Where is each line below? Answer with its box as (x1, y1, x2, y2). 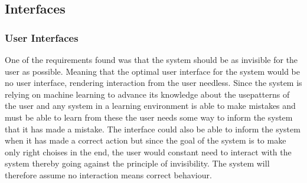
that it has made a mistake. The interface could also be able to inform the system (5, 122, 301, 135)
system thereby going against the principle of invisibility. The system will (5, 157, 270, 169)
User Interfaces (5, 30, 79, 45)
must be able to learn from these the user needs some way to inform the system (5, 111, 293, 123)
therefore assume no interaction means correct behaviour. (5, 168, 212, 181)
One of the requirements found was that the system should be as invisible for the (5, 54, 298, 65)
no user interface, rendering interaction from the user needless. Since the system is (5, 76, 302, 89)
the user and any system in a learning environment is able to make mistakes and (5, 99, 296, 112)
